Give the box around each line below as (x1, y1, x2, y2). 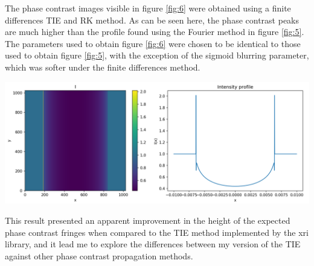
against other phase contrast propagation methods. (5, 249, 193, 262)
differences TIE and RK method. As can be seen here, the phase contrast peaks (5, 13, 300, 26)
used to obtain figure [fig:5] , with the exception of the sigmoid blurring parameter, (5, 49, 309, 62)
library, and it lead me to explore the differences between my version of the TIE (5, 238, 301, 250)
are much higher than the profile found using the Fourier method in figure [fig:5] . (5, 25, 304, 38)
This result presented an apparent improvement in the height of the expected (5, 214, 290, 226)
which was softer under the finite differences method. (5, 60, 200, 73)
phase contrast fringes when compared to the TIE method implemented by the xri (5, 226, 309, 238)
